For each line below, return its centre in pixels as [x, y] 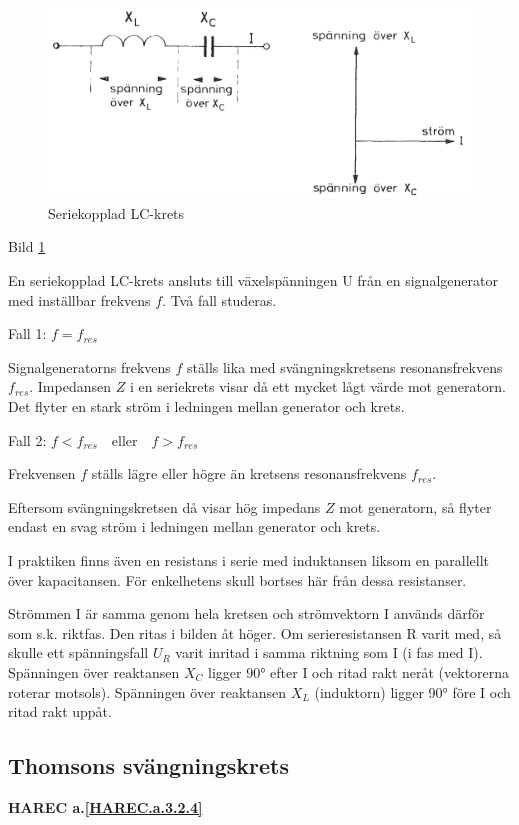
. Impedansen [70, 386]
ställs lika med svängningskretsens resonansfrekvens [345, 366]
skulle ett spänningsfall [78, 652]
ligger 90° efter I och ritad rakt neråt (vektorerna [359, 671]
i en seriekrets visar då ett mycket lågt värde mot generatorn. [317, 386]
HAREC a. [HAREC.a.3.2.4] [105, 806]
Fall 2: [27, 439]
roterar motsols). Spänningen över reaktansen [147, 691]
